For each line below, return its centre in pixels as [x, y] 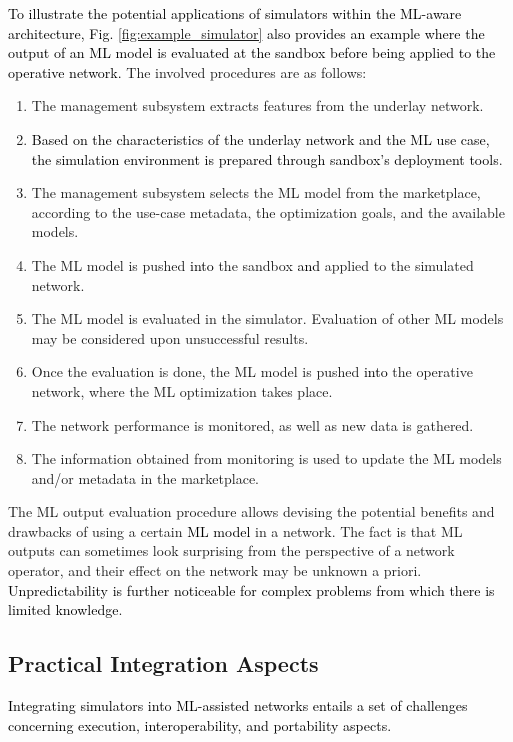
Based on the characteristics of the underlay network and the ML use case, [260, 138]
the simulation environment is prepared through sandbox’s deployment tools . [267, 158]
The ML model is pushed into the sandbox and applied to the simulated [252, 264]
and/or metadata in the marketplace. [145, 477]
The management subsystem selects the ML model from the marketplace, [256, 192]
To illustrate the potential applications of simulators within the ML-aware [235, 13]
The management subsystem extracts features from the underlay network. [257, 105]
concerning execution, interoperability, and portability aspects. [200, 724]
